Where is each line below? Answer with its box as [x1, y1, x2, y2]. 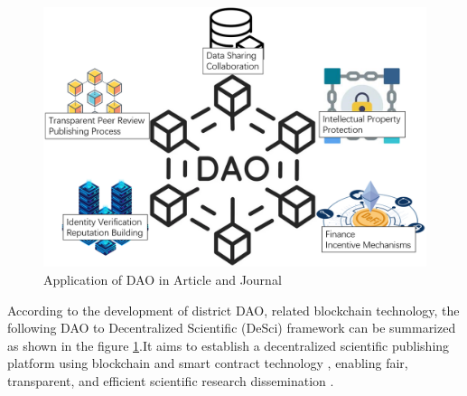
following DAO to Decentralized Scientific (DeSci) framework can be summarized [7, 318, 456, 337]
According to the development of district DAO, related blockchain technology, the [7, 300, 460, 319]
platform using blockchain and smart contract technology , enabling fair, [7, 354, 408, 372]
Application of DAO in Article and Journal [43, 269, 282, 288]
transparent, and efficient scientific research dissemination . [7, 371, 334, 390]
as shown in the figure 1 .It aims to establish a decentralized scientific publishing [7, 335, 450, 354]
